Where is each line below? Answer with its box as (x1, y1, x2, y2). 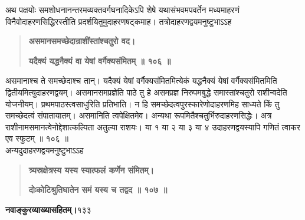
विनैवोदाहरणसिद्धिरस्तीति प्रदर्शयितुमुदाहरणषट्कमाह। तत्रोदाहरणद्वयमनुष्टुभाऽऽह (5, 15, 232, 27)
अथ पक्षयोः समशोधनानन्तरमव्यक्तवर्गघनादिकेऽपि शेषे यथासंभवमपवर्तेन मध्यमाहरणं (5, 4, 240, 15)
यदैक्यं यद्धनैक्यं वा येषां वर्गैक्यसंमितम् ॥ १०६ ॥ (28, 54, 171, 67)
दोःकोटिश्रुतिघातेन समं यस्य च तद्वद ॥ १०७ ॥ (28, 183, 168, 196)
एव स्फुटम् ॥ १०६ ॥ (5, 132, 68, 145)
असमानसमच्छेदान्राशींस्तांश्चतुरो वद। (28, 35, 136, 47)
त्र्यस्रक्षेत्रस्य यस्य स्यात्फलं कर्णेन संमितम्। (28, 163, 155, 176)
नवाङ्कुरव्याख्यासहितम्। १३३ (5, 203, 91, 215)
